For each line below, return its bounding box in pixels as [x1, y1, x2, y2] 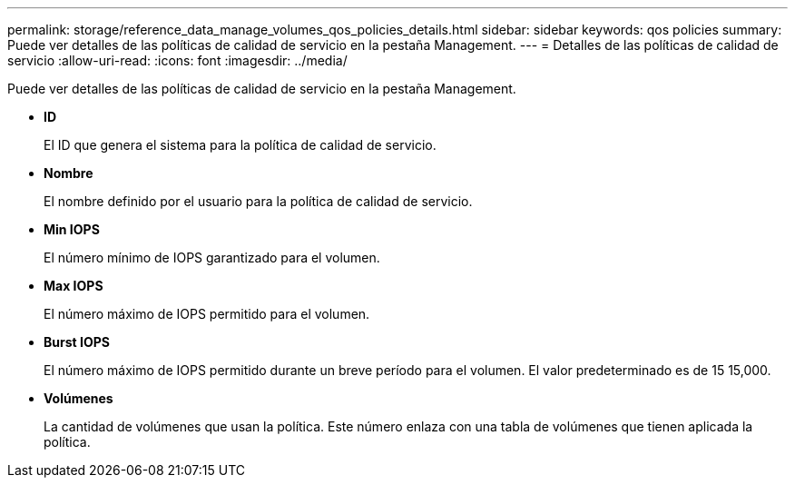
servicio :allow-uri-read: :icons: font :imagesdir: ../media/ [7, 53, 348, 68]
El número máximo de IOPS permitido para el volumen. [44, 306, 370, 322]
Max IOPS [44, 278, 103, 293]
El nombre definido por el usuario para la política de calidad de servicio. [44, 193, 473, 209]
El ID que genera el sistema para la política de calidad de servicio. [44, 137, 437, 153]
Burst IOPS [44, 334, 110, 350]
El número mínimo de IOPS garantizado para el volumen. [44, 250, 380, 265]
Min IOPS [44, 222, 100, 237]
